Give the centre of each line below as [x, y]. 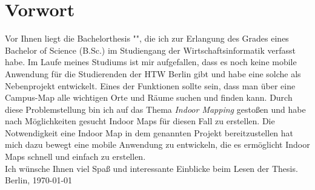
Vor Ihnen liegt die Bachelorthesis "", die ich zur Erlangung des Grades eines [147, 38]
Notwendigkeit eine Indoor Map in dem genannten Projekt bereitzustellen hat [149, 132]
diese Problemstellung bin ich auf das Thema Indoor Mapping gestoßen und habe [155, 109]
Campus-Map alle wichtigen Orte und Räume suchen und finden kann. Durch [149, 97]
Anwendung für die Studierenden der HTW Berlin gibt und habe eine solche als [153, 73]
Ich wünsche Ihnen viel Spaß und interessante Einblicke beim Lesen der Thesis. [151, 168]
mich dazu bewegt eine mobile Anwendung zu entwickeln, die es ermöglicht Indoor [157, 144]
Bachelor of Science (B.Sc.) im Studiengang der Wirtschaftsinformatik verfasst [151, 50]
